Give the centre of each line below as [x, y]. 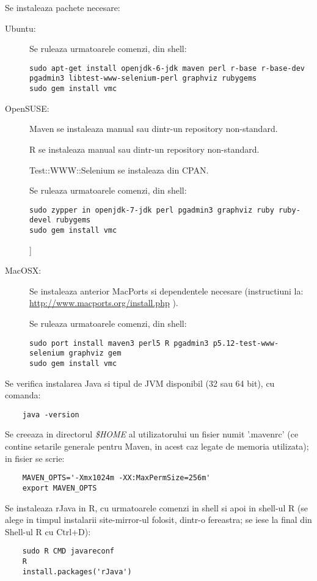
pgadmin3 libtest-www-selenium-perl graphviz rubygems [143, 79]
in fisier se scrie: [35, 458]
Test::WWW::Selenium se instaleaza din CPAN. [119, 170]
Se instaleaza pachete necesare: [63, 7]
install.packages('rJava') [77, 572]
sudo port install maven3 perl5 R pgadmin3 [119, 343]
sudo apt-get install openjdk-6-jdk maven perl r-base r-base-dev [167, 68]
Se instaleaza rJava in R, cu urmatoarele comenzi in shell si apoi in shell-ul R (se [157, 507]
